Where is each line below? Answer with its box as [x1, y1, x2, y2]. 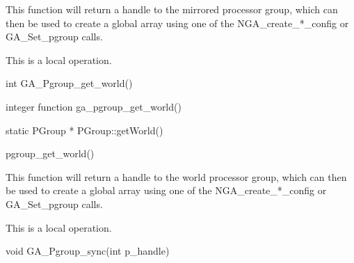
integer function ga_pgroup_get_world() [6, 99, 182, 113]
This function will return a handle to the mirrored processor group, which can [6, 2, 338, 16]
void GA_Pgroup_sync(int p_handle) [6, 244, 170, 258]
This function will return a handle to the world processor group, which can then [6, 169, 347, 184]
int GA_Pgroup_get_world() [6, 76, 133, 90]
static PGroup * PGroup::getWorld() [6, 122, 163, 137]
